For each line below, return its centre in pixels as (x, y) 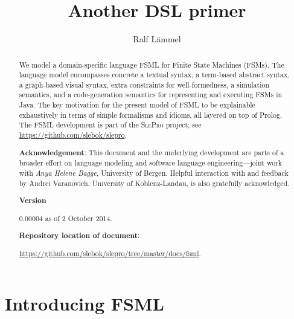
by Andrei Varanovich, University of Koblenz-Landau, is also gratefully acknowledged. (154, 183)
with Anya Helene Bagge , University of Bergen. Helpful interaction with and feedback (154, 172)
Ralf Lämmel (157, 39)
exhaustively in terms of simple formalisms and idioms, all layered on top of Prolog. (151, 114)
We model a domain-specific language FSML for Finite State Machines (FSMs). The (152, 64)
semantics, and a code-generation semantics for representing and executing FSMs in (151, 95)
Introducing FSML (85, 304)
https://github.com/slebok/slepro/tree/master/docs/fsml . (110, 253)
